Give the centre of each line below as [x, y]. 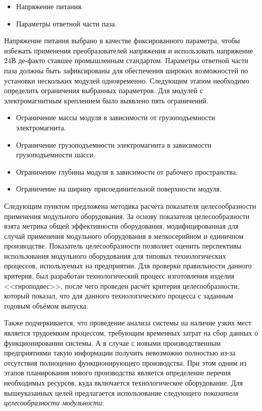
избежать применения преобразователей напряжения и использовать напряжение [129, 50]
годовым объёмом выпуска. [46, 305]
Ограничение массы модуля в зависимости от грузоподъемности [115, 117]
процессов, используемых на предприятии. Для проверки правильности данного [128, 266]
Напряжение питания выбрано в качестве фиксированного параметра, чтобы [122, 40]
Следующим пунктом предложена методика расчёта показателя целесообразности [130, 205]
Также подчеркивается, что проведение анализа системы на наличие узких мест [128, 323]
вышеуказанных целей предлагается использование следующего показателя [121, 392]
